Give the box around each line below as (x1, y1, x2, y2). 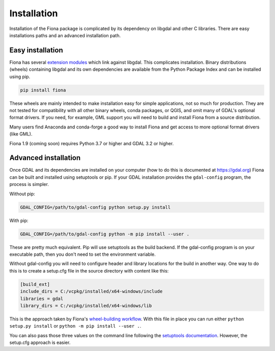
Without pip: (9, 191, 35, 197)
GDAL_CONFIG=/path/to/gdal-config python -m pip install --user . (20, 231, 189, 237)
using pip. (9, 73, 31, 79)
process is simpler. (9, 181, 49, 187)
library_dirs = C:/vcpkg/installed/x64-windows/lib (20, 303, 152, 308)
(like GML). (9, 131, 33, 137)
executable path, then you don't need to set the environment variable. (9, 251, 156, 257)
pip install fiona (20, 87, 66, 93)
